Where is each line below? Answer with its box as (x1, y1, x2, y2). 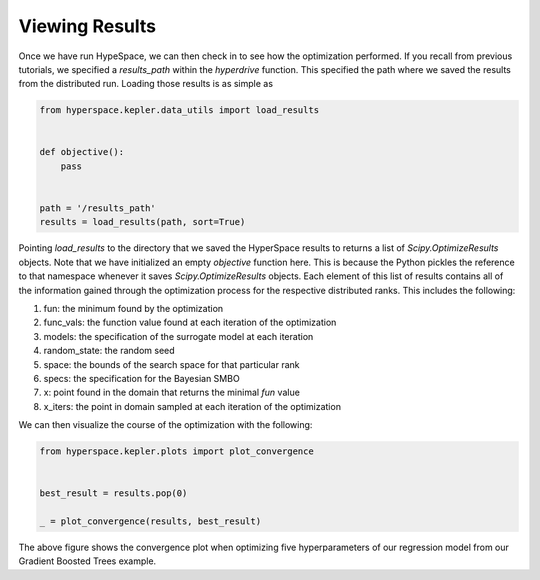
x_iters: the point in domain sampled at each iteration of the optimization (43, 400, 342, 412)
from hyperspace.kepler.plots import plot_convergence (39, 446, 314, 457)
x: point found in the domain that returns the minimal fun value (43, 386, 300, 399)
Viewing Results (18, 15, 157, 37)
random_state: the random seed (43, 345, 175, 357)
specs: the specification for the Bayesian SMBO (43, 372, 240, 384)
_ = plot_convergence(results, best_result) (39, 516, 262, 527)
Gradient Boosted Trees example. (18, 555, 157, 567)
